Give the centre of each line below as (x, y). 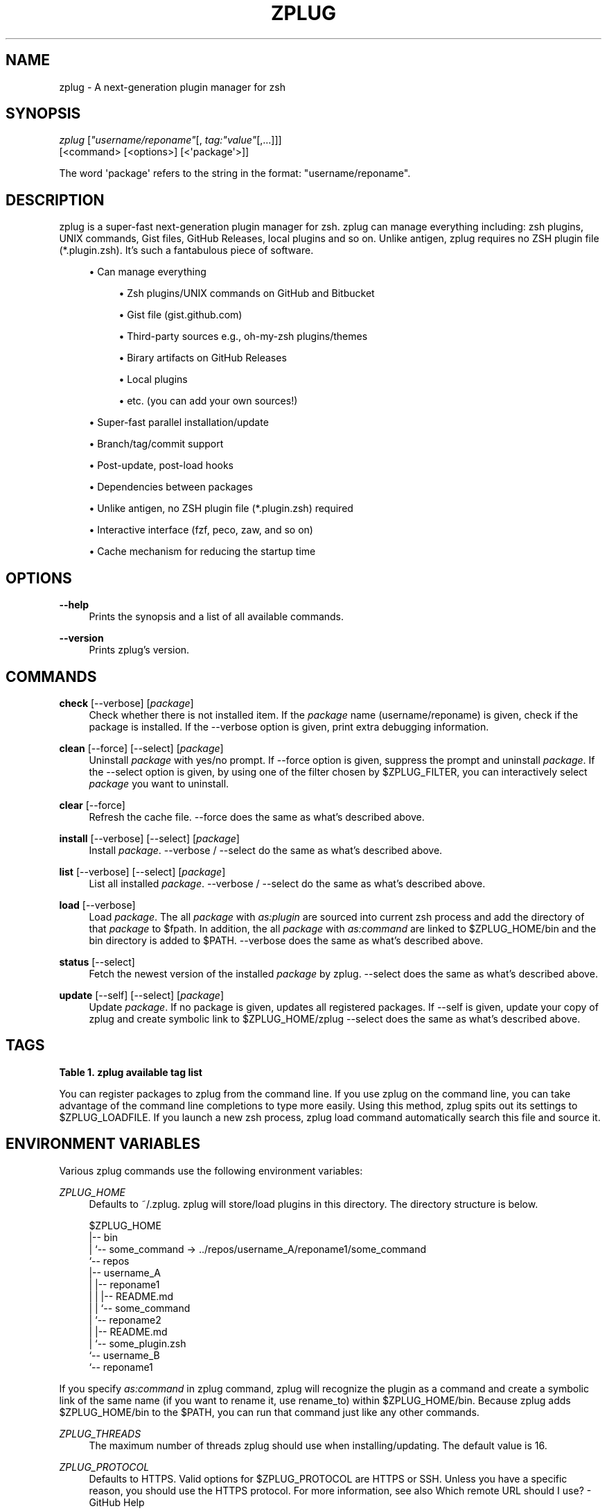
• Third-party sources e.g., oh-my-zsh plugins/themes (243, 336)
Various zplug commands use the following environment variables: (211, 1170)
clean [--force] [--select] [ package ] (141, 748)
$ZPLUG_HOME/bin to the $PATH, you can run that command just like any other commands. (269, 1412)
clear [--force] (92, 805)
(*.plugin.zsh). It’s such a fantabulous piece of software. (186, 250)
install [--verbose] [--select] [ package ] (149, 838)
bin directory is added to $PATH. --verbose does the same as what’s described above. (286, 940)
